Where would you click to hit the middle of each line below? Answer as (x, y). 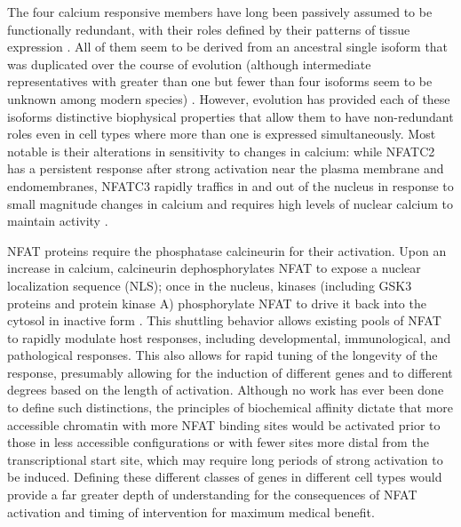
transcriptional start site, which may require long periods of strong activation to (225, 459)
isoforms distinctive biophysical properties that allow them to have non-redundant (230, 116)
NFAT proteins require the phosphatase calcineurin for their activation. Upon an (227, 250)
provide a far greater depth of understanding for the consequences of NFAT (212, 495)
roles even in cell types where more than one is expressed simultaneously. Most (222, 134)
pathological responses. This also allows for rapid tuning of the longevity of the (223, 355)
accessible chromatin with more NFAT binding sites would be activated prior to (224, 424)
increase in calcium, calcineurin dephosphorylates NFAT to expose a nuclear (214, 268)
